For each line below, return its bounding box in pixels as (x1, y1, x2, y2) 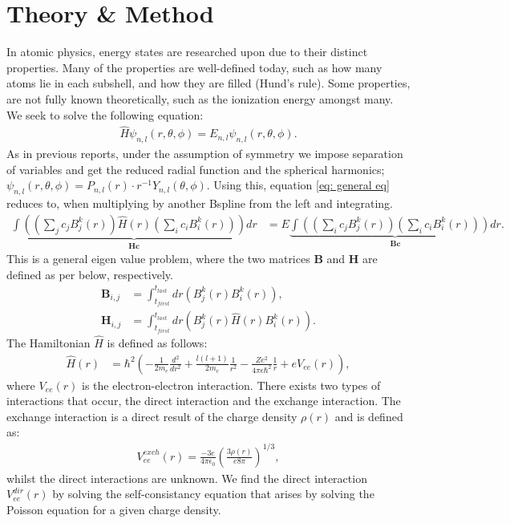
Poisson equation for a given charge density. (6, 501, 221, 517)
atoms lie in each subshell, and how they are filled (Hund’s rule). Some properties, (6, 75, 411, 91)
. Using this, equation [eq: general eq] (206, 176, 390, 193)
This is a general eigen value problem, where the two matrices (6, 250, 310, 267)
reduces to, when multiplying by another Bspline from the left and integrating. (6, 195, 393, 212)
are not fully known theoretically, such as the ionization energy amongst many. (6, 90, 394, 107)
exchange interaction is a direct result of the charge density (6, 407, 297, 424)
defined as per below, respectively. (6, 266, 173, 282)
